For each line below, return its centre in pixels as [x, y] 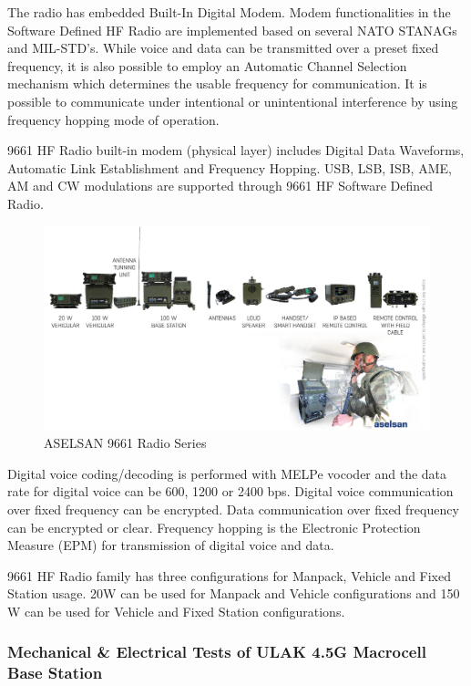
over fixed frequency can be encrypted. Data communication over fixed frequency [233, 509]
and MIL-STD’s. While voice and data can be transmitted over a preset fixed [223, 48]
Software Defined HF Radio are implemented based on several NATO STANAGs [232, 30]
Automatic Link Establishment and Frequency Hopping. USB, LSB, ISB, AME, [230, 167]
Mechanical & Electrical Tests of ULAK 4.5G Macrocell [217, 652]
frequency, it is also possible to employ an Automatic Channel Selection [207, 65]
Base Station [55, 673]
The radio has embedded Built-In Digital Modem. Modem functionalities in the [229, 12]
